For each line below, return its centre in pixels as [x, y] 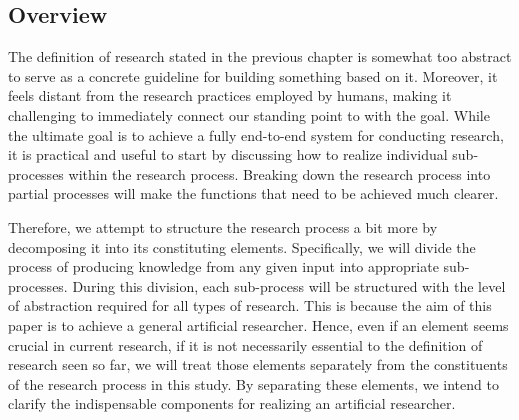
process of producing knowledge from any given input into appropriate [223, 266]
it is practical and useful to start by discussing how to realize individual [228, 154]
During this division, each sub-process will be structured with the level [289, 285]
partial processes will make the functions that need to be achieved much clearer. [253, 193]
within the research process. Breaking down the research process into [279, 173]
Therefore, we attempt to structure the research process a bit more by [223, 226]
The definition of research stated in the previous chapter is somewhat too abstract [260, 56]
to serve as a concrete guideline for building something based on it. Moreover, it [253, 75]
